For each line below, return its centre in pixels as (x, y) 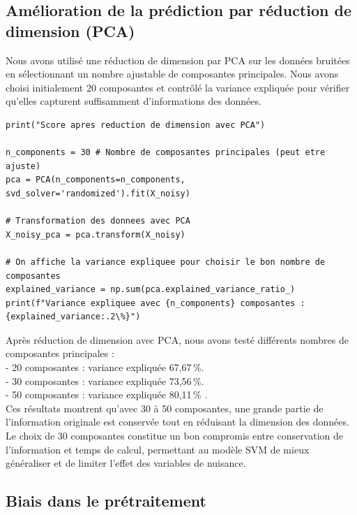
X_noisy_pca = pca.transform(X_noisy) (96, 234)
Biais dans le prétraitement (106, 501)
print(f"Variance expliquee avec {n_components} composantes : (155, 303)
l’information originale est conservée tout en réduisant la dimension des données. (177, 422)
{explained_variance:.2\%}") (73, 317)
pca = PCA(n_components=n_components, (96, 180)
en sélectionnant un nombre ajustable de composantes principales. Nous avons (172, 74)
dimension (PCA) (70, 30)
